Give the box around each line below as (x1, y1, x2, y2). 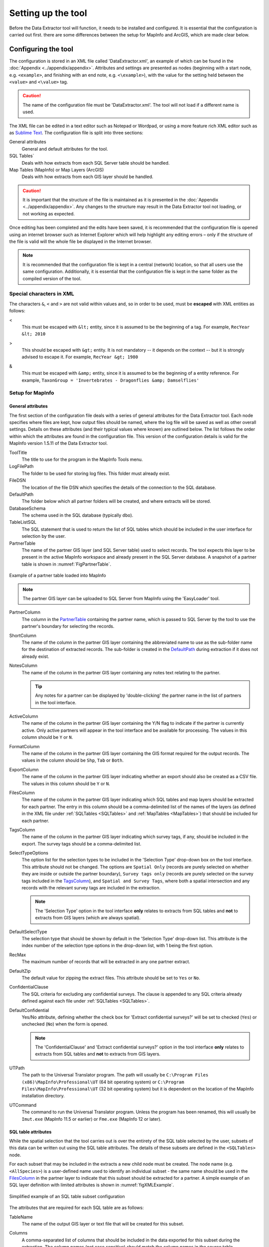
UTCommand (9, 1102, 37, 1108)
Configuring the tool (9, 45, 73, 53)
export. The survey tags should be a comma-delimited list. (21, 840, 141, 846)
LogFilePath (9, 463, 34, 469)
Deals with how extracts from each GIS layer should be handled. (21, 174, 154, 180)
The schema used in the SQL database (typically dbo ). (21, 512, 134, 518)
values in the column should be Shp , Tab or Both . (21, 757, 124, 763)
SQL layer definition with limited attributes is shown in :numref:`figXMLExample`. (9, 1182, 174, 1188)
